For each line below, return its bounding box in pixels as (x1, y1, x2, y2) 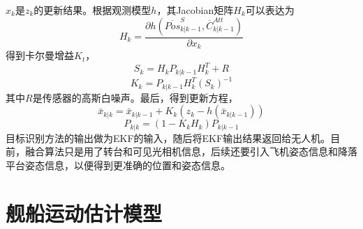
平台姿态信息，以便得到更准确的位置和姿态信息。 (6, 157, 230, 172)
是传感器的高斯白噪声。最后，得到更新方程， (32, 90, 238, 104)
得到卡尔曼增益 (6, 48, 74, 63)
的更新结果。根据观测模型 (34, 3, 151, 17)
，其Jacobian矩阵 (156, 3, 234, 17)
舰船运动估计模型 (6, 198, 163, 227)
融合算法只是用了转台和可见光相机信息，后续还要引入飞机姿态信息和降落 (24, 144, 357, 159)
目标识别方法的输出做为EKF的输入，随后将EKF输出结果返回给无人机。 (6, 130, 331, 145)
